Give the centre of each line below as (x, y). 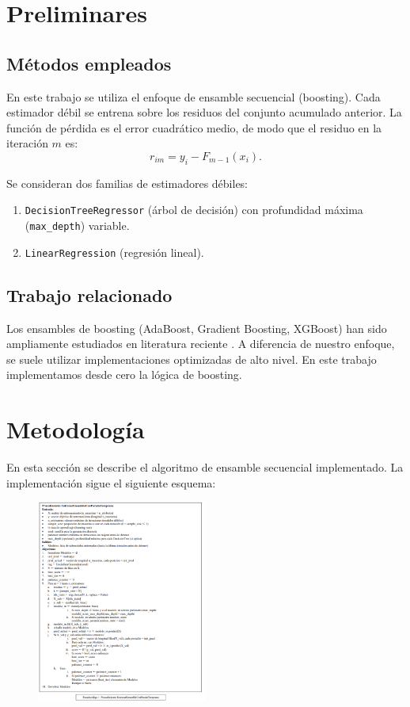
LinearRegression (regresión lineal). (114, 252)
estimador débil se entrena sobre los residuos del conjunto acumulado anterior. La (204, 112)
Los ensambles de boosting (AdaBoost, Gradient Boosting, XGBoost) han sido (197, 328)
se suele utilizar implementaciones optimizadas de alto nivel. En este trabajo (192, 359)
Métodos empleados (89, 63)
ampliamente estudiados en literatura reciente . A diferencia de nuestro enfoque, (201, 344)
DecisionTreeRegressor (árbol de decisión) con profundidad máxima (194, 210)
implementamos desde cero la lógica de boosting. (124, 375)
